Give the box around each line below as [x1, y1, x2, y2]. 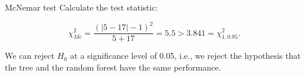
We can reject [5, 49, 55, 62]
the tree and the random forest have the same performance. [5, 61, 221, 73]
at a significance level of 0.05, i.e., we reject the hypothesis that [70, 49, 301, 62]
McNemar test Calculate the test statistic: [5, 1, 158, 13]
